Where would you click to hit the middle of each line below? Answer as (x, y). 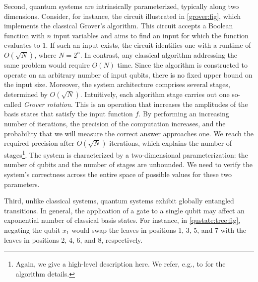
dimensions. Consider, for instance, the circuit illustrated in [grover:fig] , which (123, 16)
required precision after (39, 143)
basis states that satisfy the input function (68, 114)
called (13, 104)
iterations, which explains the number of (171, 143)
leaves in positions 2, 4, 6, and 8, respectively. (73, 239)
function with (25, 35)
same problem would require (47, 64)
